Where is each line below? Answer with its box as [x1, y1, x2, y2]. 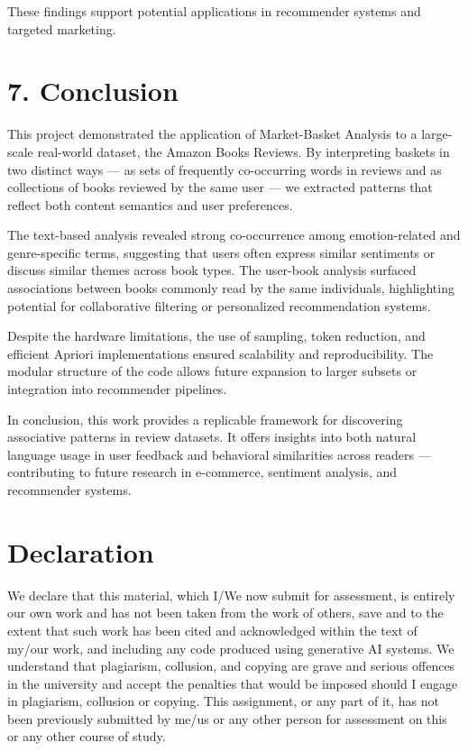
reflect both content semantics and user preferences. [7, 195, 293, 214]
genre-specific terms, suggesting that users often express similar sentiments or [7, 243, 436, 261]
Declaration [7, 533, 154, 570]
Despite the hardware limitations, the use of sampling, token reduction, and [7, 326, 426, 345]
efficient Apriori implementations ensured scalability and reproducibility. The [7, 343, 434, 362]
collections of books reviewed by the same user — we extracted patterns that [7, 178, 433, 197]
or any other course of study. [7, 727, 166, 746]
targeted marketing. [7, 19, 116, 38]
